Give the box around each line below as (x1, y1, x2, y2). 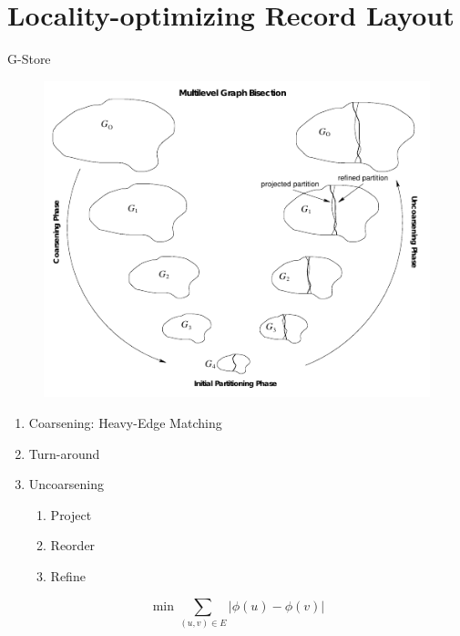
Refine (50, 566, 86, 585)
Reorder (50, 536, 96, 555)
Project (50, 505, 92, 524)
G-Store (7, 49, 51, 68)
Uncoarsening (28, 474, 104, 494)
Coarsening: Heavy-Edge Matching (28, 412, 222, 432)
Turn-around (28, 443, 100, 463)
